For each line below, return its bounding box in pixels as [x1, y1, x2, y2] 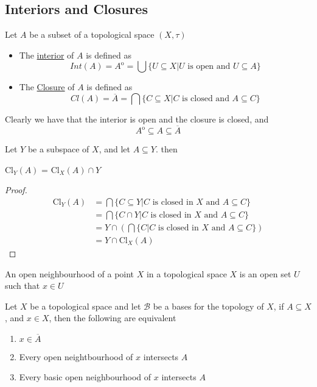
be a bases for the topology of [153, 299, 264, 312]
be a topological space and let [30, 299, 141, 312]
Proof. [5, 183, 27, 196]
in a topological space [146, 267, 227, 280]
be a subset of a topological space [29, 28, 155, 41]
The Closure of [19, 80, 75, 93]
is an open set [239, 267, 291, 280]
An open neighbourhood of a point [5, 267, 134, 280]
